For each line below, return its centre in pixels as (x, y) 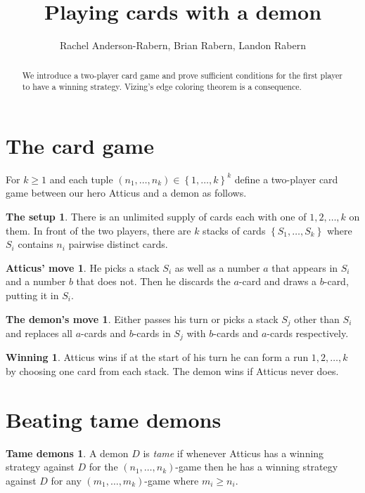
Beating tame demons (114, 419)
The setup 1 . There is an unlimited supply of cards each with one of (156, 216)
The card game (80, 145)
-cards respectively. (308, 333)
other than (317, 318)
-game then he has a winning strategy (257, 467)
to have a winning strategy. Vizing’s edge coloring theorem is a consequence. (162, 87)
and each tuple (81, 179)
